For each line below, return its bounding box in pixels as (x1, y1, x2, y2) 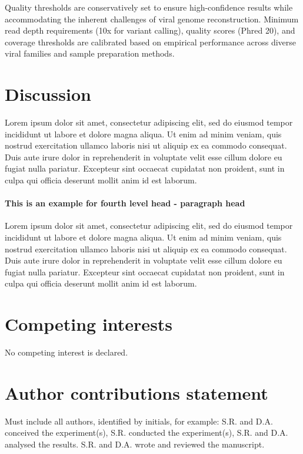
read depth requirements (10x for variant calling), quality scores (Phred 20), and (5, 24, 295, 37)
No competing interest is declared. (5, 346, 128, 358)
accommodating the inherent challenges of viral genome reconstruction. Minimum (5, 12, 299, 25)
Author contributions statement (5, 380, 268, 404)
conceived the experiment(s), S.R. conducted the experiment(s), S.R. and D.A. (5, 426, 288, 439)
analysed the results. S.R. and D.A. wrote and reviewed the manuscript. (5, 438, 265, 450)
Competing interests (5, 312, 173, 336)
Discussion (5, 82, 91, 106)
